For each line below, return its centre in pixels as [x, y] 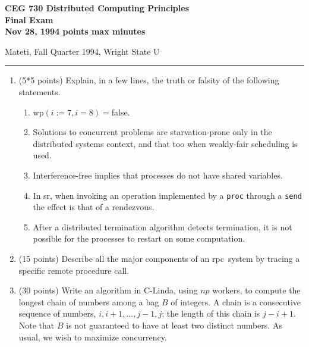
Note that [37, 325]
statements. [40, 91]
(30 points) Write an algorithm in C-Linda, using [108, 290]
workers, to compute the [256, 290]
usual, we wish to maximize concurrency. [93, 337]
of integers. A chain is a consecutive [236, 301]
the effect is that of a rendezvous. [94, 207]
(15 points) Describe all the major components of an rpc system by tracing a [159, 258]
